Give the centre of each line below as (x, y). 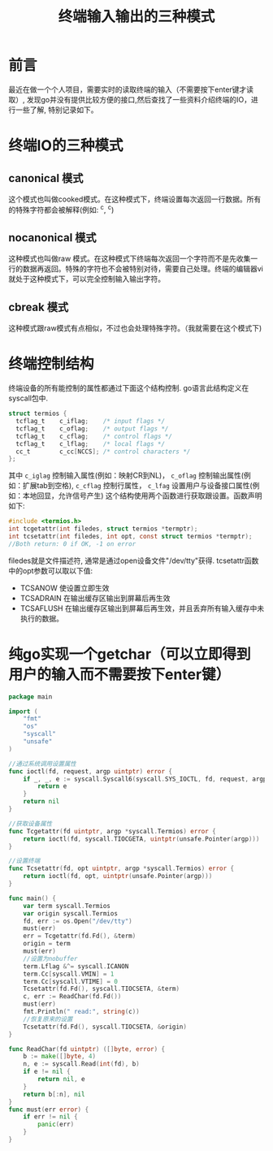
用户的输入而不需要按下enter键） (119, 674)
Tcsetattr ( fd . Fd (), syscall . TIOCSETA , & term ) (102, 989)
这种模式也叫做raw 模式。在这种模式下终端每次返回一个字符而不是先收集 (130, 259)
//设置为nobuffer (50, 958)
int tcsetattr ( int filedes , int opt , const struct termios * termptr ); (130, 537)
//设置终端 (24, 861)
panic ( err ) (56, 1125)
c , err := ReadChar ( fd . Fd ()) (72, 997)
